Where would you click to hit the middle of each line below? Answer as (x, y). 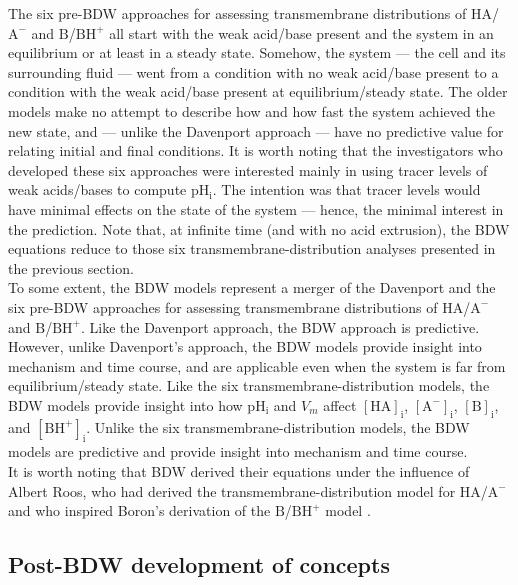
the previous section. (71, 267)
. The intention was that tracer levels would (346, 189)
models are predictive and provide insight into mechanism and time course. (238, 451)
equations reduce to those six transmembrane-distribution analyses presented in (252, 248)
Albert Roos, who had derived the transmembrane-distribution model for (232, 490)
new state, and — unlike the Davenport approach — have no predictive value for (256, 130)
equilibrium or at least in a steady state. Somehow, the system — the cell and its (257, 52)
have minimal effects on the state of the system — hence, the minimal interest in (256, 208)
